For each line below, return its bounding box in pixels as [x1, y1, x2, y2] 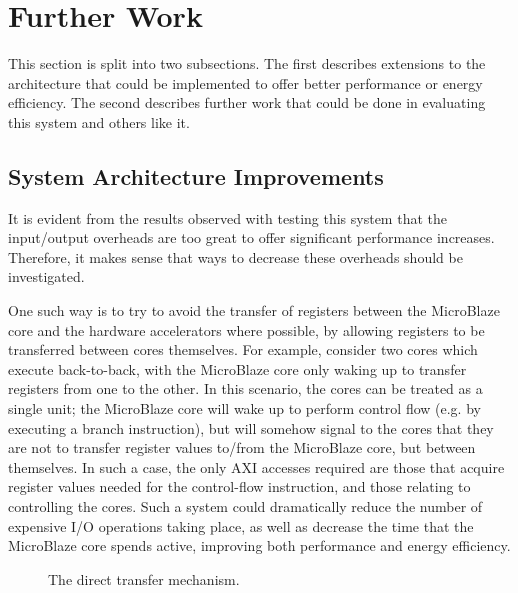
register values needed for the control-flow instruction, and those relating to [8, 476, 471, 497]
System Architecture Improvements [8, 160, 384, 191]
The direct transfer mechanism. [48, 568, 240, 589]
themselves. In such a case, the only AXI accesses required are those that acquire [8, 456, 505, 477]
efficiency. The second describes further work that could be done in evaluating [8, 92, 486, 113]
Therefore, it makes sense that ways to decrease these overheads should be [8, 246, 463, 267]
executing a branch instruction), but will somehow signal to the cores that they [8, 417, 494, 438]
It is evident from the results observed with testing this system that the [8, 207, 447, 228]
